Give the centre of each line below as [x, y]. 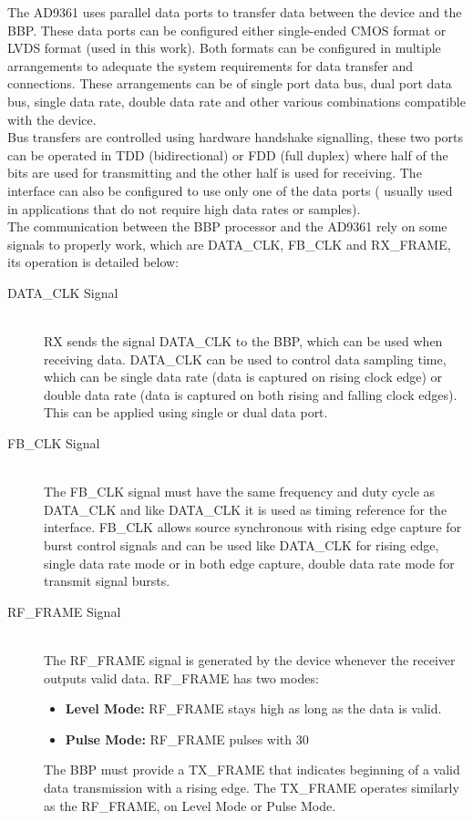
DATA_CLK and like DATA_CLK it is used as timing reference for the [246, 509]
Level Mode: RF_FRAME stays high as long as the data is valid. [253, 708]
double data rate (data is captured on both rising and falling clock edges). [251, 394]
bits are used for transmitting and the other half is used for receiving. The [215, 173]
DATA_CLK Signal [63, 292]
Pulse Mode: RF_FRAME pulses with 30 [187, 739]
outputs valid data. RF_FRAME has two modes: [181, 677]
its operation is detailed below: [93, 262]
